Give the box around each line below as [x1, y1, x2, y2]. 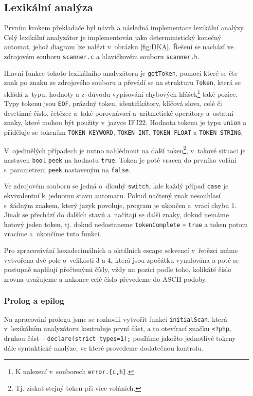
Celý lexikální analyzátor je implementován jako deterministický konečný [4, 32, 221, 42]
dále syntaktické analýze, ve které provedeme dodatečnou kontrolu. [4, 342, 203, 353]
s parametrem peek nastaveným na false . [4, 164, 131, 174]
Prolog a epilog [4, 294, 65, 307]
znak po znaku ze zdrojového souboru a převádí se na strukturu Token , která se [4, 77, 241, 87]
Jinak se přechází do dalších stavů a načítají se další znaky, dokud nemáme [4, 209, 229, 220]
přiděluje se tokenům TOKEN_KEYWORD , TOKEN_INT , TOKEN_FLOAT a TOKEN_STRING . [4, 127, 243, 137]
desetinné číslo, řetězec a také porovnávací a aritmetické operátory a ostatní [4, 107, 234, 118]
